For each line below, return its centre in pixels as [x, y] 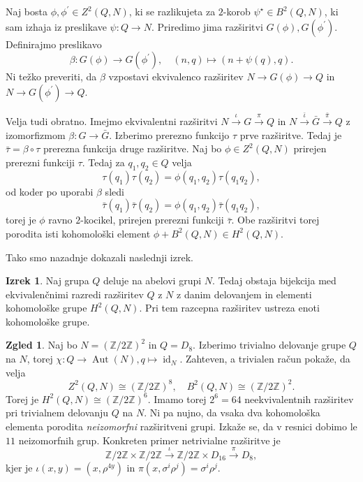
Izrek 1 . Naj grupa [47, 280]
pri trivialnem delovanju [57, 412]
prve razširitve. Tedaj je [291, 134]
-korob [237, 11]
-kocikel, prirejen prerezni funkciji [152, 220]
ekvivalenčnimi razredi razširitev [75, 294]
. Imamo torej [177, 399]
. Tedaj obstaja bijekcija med [274, 280]
